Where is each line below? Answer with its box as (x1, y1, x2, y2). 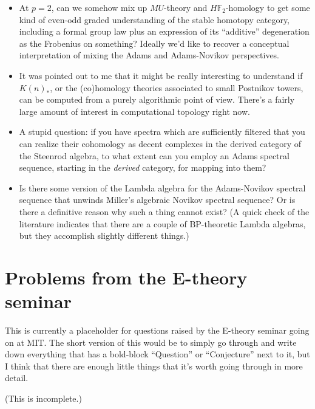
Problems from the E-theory (5, 264, 248, 289)
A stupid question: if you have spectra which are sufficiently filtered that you (19, 125, 305, 138)
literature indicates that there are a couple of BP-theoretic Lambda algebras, (19, 217, 306, 230)
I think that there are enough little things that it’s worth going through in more (5, 359, 303, 372)
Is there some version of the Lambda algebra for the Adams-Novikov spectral (19, 181, 306, 194)
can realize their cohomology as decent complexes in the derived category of (19, 137, 301, 150)
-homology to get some (225, 1, 310, 13)
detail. (5, 371, 29, 384)
